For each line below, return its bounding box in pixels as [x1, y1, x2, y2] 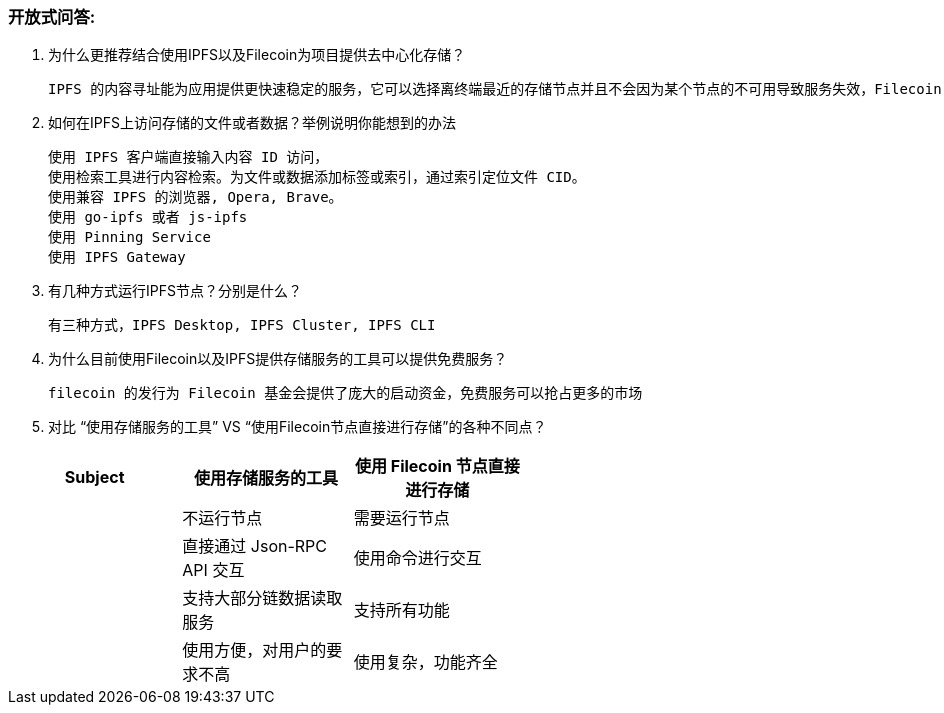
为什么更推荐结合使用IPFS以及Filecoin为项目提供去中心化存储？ [48, 46, 466, 64]
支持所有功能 [353, 600, 450, 621]
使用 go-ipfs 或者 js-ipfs [48, 209, 248, 226]
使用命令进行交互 [353, 548, 482, 569]
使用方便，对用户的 [182, 640, 327, 661]
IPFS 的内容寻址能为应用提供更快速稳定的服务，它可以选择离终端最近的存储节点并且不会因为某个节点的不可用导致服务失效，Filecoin [48, 81, 942, 98]
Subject [64, 467, 125, 488]
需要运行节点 [353, 508, 450, 529]
